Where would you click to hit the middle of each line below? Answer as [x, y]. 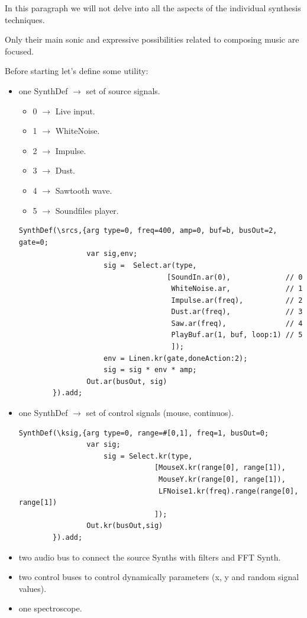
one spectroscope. [50, 608]
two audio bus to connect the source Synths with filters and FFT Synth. [150, 557]
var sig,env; [112, 254]
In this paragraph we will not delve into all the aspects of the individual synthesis [153, 8]
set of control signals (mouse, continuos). [160, 413]
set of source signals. [123, 90]
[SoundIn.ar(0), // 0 [235, 277]
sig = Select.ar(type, [150, 265]
